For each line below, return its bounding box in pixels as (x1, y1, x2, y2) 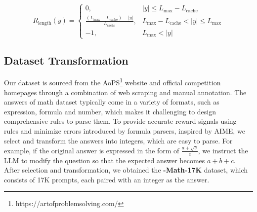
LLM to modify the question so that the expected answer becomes (4, 155, 205, 165)
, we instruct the (198, 145, 248, 155)
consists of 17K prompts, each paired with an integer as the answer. (4, 174, 210, 184)
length (38, 20, 51, 26)
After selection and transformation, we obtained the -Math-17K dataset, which (4, 165, 248, 175)
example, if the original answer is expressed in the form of (4, 145, 179, 155)
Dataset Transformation (4, 52, 128, 68)
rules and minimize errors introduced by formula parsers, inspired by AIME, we (4, 125, 245, 136)
